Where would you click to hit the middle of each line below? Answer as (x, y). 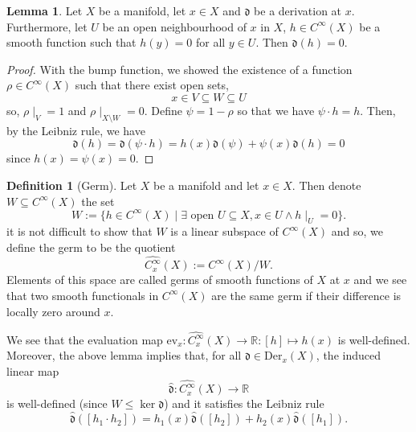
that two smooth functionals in (83, 295)
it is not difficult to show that (80, 231)
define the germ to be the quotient (91, 247)
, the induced (348, 355)
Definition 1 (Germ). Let (72, 185)
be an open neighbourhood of (174, 26)
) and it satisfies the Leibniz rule (244, 403)
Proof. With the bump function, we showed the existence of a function (179, 69)
